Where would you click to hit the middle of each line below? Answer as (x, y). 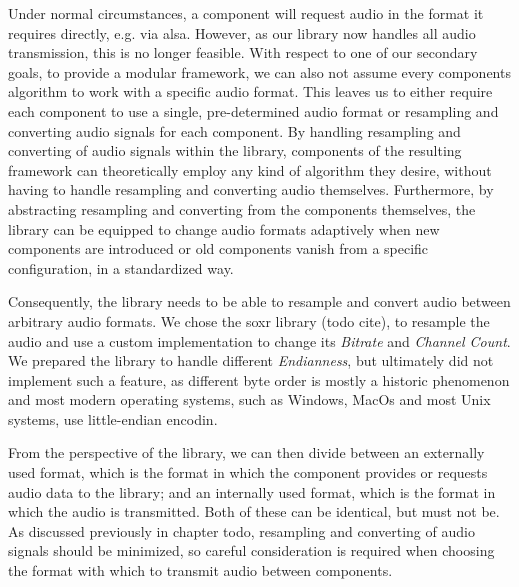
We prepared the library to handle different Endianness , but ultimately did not (251, 360)
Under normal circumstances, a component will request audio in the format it (246, 13)
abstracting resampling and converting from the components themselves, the (242, 208)
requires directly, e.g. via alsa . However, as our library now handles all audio (242, 32)
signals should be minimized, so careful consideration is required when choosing (251, 550)
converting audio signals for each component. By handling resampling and (234, 130)
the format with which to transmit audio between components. (200, 570)
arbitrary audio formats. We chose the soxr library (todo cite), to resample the (249, 320)
